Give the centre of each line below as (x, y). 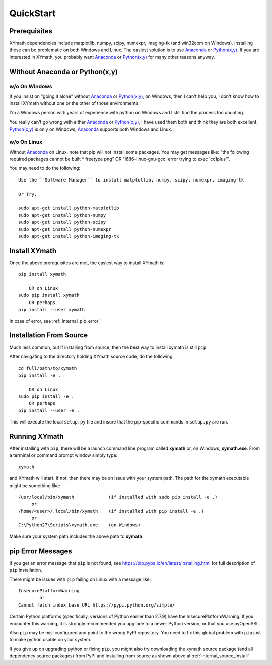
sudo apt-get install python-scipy (62, 222)
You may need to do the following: (45, 168)
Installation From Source (49, 335)
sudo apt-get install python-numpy (62, 215)
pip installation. (26, 570)
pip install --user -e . (49, 410)
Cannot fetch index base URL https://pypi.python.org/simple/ (97, 605)
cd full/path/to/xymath (48, 368)
